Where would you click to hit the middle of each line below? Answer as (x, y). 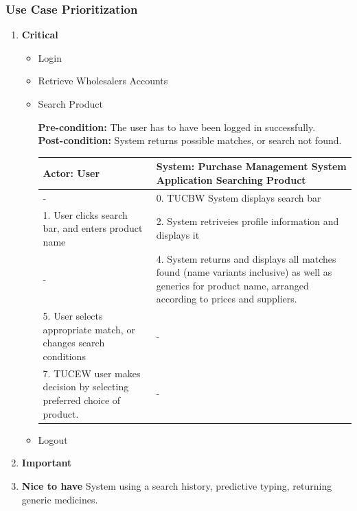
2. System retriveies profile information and (247, 221)
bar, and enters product (93, 228)
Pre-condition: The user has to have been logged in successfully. (177, 127)
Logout (53, 439)
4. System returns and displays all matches (246, 258)
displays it (178, 234)
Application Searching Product (231, 179)
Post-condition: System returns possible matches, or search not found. (190, 140)
